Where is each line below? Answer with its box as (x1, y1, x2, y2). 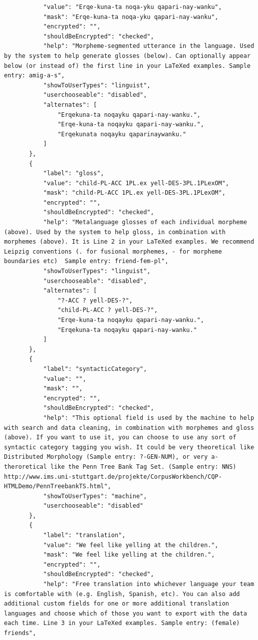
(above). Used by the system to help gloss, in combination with (4, 228, 226, 236)
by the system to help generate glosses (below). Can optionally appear (4, 52, 251, 59)
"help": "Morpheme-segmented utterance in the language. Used (43, 42, 255, 50)
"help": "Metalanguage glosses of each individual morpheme (43, 219, 247, 226)
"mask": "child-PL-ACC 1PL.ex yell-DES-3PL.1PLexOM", (43, 189, 226, 197)
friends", (4, 630, 36, 637)
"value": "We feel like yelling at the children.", (43, 541, 219, 549)
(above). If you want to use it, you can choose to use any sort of (4, 434, 237, 441)
